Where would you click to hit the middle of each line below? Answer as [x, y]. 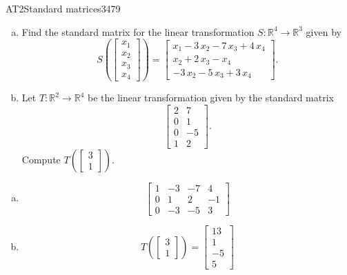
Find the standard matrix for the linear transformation [138, 31]
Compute [41, 159]
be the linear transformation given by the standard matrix [210, 98]
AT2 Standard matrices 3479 [63, 8]
